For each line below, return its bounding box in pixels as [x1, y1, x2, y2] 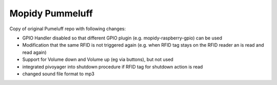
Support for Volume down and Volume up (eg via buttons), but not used [22, 56, 174, 62]
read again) [22, 49, 47, 55]
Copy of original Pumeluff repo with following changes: [9, 26, 126, 32]
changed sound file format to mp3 [22, 71, 95, 77]
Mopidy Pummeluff [9, 8, 93, 19]
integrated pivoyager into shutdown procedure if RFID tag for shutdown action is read [22, 63, 203, 70]
